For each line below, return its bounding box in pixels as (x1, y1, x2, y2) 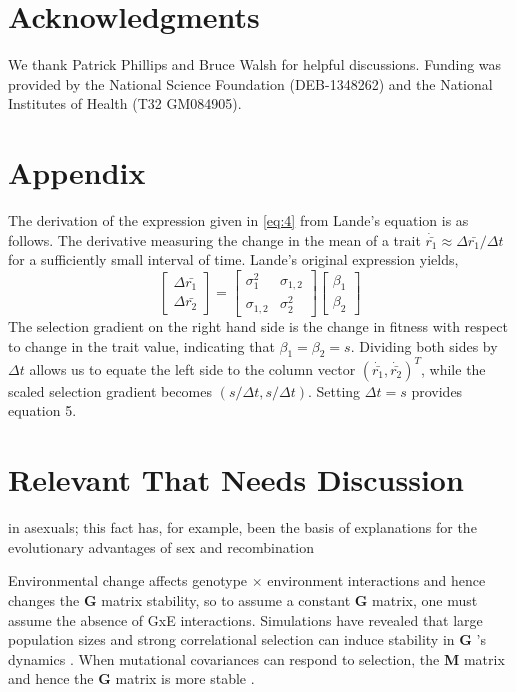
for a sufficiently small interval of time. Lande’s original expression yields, (8, 249, 459, 270)
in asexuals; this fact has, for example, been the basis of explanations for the (8, 517, 477, 538)
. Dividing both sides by (350, 335, 498, 356)
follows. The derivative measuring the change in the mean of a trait (8, 229, 421, 250)
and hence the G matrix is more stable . (8, 668, 255, 689)
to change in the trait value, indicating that (8, 335, 275, 356)
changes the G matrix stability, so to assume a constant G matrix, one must (8, 589, 478, 610)
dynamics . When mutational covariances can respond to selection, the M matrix (8, 648, 505, 669)
